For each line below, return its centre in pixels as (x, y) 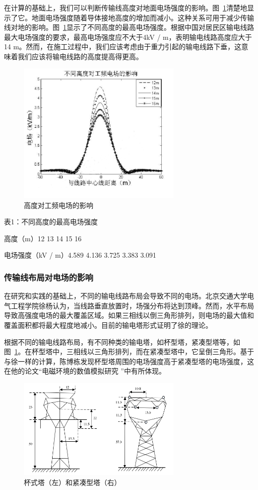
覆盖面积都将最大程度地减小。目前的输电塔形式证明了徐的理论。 (108, 325)
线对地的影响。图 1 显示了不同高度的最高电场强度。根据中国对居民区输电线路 (129, 27)
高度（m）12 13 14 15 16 (43, 238)
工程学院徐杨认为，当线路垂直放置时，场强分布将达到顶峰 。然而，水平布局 (132, 305)
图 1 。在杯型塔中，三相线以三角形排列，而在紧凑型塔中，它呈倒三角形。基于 (129, 351)
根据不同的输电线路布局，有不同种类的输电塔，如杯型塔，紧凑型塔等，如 (122, 342)
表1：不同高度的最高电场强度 (51, 222)
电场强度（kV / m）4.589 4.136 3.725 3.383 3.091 (80, 255)
